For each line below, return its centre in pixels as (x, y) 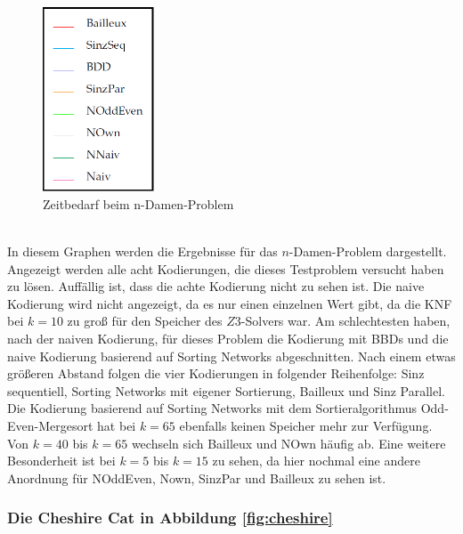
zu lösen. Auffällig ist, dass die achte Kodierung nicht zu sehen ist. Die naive (216, 286)
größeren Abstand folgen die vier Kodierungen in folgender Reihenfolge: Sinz (216, 373)
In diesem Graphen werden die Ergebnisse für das (142, 251)
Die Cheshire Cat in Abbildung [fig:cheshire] (170, 518)
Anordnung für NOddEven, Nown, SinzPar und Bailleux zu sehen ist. (197, 477)
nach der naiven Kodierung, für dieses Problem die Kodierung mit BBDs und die (228, 338)
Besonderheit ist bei (61, 461)
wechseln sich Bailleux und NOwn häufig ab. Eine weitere (288, 443)
